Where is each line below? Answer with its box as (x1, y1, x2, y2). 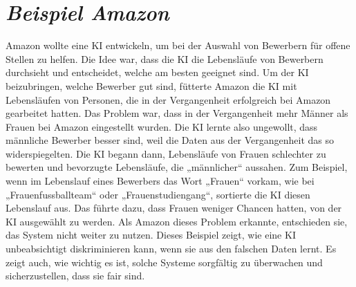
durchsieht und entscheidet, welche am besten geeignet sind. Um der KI (6, 65, 309, 80)
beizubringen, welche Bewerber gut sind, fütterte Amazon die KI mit (6, 78, 297, 93)
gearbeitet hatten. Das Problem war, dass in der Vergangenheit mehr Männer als (6, 106, 348, 120)
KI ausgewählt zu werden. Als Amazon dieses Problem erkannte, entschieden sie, (6, 214, 348, 228)
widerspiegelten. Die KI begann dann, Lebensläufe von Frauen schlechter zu (6, 146, 326, 160)
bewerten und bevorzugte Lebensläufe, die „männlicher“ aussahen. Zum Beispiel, (6, 160, 348, 174)
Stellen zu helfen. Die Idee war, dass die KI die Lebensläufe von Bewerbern (6, 51, 324, 66)
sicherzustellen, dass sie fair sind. (6, 268, 145, 283)
